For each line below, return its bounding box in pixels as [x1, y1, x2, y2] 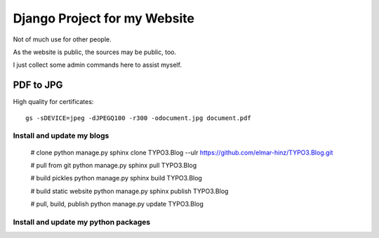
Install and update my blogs [13, 131, 109, 140]
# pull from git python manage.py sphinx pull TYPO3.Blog [30, 161, 197, 169]
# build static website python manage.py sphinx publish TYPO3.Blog [30, 187, 229, 195]
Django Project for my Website [13, 11, 194, 26]
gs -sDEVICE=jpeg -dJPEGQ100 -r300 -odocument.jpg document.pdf [25, 114, 252, 122]
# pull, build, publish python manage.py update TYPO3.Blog [30, 200, 204, 209]
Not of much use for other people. [13, 35, 112, 44]
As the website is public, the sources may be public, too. [13, 48, 177, 56]
